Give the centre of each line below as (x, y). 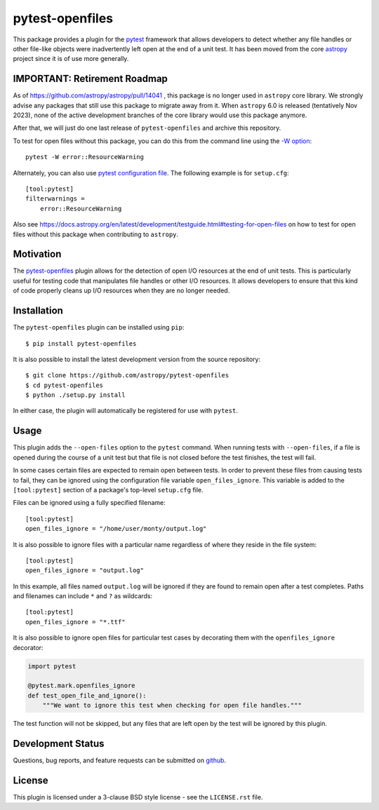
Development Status (59, 743)
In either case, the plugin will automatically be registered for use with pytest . (125, 411)
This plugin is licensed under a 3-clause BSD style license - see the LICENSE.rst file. (138, 797)
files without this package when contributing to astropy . (96, 234)
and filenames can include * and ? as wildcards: (83, 596)
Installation (38, 311)
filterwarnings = (55, 199)
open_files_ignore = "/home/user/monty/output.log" (116, 529)
